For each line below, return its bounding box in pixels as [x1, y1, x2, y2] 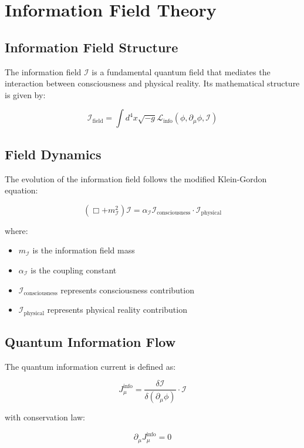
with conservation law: [5, 411, 86, 423]
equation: [5, 184, 38, 196]
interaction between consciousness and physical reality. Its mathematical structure [5, 77, 300, 89]
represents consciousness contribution [60, 283, 194, 296]
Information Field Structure [5, 38, 178, 56]
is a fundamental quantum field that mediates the [92, 65, 271, 78]
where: [5, 224, 28, 236]
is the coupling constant [31, 263, 117, 276]
